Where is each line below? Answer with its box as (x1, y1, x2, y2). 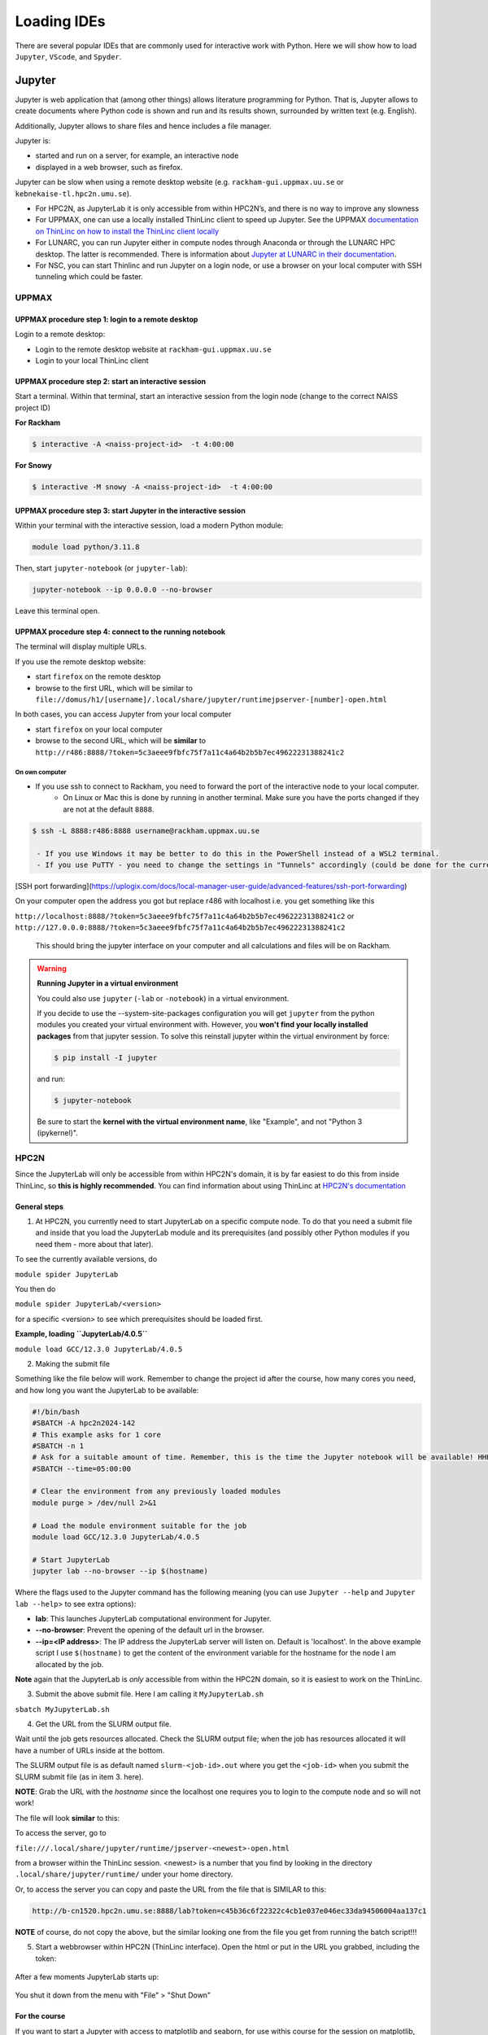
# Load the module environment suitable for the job (32, 1521, 247, 1530)
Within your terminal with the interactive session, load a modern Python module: (15, 521, 284, 531)
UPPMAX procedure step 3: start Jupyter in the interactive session (15, 505, 246, 515)
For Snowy (15, 461, 53, 470)
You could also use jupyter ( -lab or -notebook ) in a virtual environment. (37, 993, 290, 1003)
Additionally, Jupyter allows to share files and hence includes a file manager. (15, 120, 272, 130)
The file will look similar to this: (15, 1813, 120, 1823)
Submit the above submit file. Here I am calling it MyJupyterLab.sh (35, 1689, 264, 1699)
